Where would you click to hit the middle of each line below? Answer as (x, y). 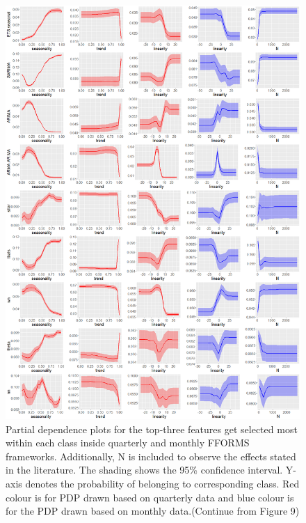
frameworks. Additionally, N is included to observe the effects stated (151, 456)
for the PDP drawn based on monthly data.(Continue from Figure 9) (153, 511)
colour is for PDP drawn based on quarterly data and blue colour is (150, 497)
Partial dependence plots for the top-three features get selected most (152, 429)
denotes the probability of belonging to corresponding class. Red (162, 483)
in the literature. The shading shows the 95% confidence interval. (144, 470)
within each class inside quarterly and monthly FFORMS (128, 443)
